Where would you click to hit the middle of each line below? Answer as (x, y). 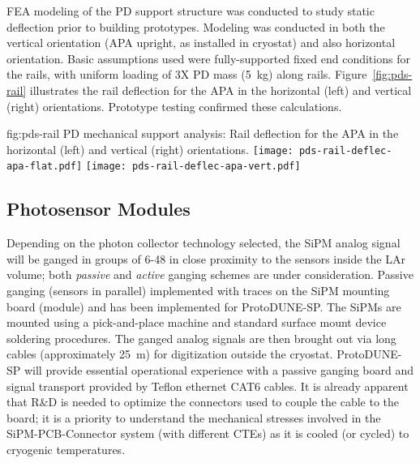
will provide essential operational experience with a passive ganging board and (219, 370)
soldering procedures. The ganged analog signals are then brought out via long (201, 338)
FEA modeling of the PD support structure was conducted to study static (191, 11)
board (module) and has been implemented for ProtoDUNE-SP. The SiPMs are (204, 306)
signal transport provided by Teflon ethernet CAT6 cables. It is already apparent (208, 386)
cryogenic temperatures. (66, 449)
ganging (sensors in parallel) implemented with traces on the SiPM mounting (198, 291)
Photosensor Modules (99, 209)
